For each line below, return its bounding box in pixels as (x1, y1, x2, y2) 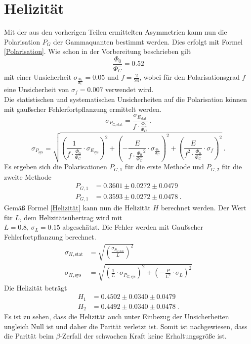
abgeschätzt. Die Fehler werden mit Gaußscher (62, 222, 203, 232)
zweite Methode (4, 171, 52, 182)
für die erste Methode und (125, 161, 204, 172)
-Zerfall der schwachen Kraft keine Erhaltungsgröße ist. (60, 331, 227, 341)
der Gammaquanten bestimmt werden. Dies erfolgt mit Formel (53, 36, 243, 47)
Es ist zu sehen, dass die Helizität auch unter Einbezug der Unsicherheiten (4, 311, 229, 322)
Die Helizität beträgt (4, 282, 67, 293)
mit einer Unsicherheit (4, 72, 72, 82)
